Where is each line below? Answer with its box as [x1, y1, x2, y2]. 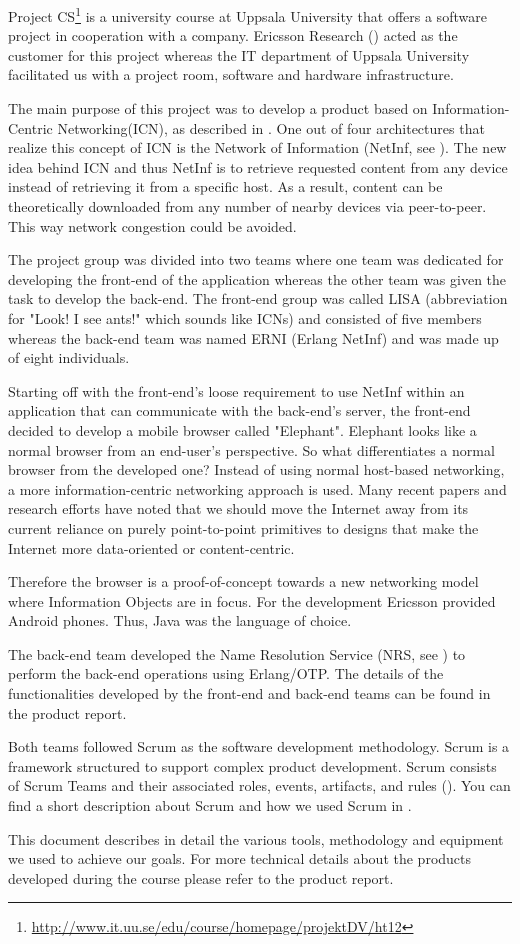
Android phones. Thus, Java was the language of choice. [8, 610, 352, 631]
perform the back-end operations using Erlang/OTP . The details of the [8, 663, 444, 684]
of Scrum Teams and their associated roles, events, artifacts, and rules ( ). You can [8, 775, 511, 796]
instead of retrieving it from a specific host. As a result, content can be [8, 176, 443, 197]
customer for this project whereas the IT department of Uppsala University [8, 44, 470, 65]
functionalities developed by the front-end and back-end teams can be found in [8, 683, 491, 704]
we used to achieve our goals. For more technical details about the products [8, 848, 472, 869]
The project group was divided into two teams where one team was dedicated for [8, 249, 504, 270]
